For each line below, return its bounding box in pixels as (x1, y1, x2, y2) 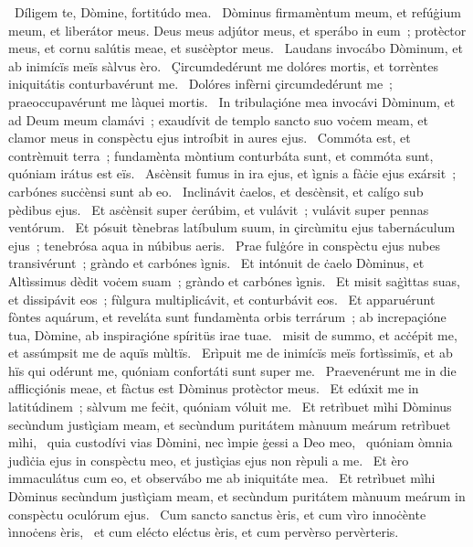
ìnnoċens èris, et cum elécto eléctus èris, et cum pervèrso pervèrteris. (8, 522, 399, 542)
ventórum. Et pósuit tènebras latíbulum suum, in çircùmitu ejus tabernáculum (8, 218, 456, 237)
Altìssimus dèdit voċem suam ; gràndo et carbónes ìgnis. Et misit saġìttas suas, (8, 271, 460, 290)
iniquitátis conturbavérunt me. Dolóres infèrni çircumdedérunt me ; (8, 74, 394, 93)
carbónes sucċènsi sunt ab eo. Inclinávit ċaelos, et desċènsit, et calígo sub (8, 181, 424, 200)
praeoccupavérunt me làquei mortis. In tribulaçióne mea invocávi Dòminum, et (8, 91, 456, 111)
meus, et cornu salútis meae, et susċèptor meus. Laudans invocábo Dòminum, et (8, 38, 463, 58)
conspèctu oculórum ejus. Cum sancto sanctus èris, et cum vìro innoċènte (8, 504, 426, 523)
